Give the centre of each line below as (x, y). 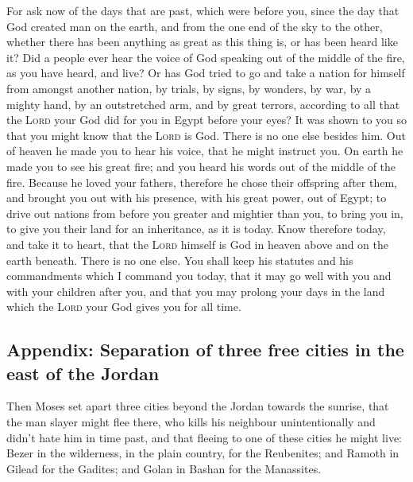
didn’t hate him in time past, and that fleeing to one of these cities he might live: (204, 437)
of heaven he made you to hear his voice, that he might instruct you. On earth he (205, 151)
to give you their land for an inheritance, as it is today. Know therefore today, (196, 229)
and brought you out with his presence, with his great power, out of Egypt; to (197, 198)
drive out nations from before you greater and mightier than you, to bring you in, (205, 213)
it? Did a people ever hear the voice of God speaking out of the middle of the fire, (206, 57)
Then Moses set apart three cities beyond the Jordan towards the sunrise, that (198, 406)
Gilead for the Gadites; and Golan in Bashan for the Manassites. (164, 468)
